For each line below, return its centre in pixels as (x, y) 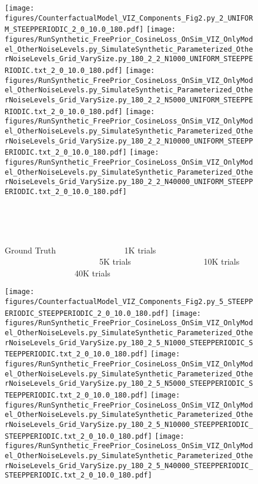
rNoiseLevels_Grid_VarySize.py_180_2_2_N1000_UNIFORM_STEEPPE (129, 59)
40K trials (92, 273)
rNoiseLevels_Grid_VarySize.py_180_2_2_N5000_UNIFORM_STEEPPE (129, 100)
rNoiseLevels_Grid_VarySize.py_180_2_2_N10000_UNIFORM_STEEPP (129, 141)
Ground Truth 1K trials (81, 250)
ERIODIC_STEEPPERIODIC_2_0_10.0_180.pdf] (87, 313)
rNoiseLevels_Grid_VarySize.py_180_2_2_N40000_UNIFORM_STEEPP (129, 182)
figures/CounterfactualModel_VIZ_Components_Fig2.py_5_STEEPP (129, 302)
